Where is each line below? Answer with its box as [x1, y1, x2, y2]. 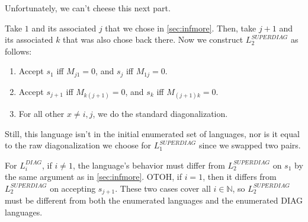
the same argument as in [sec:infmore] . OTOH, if [5, 170, 182, 183]
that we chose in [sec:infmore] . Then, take [105, 21, 256, 34]
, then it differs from [203, 170, 277, 183]
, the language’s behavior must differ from [72, 158, 225, 171]
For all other [18, 107, 65, 120]
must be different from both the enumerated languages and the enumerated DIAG [5, 194, 303, 207]
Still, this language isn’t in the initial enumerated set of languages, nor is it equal [5, 127, 300, 139]
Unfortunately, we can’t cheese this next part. [5, 2, 171, 14]
